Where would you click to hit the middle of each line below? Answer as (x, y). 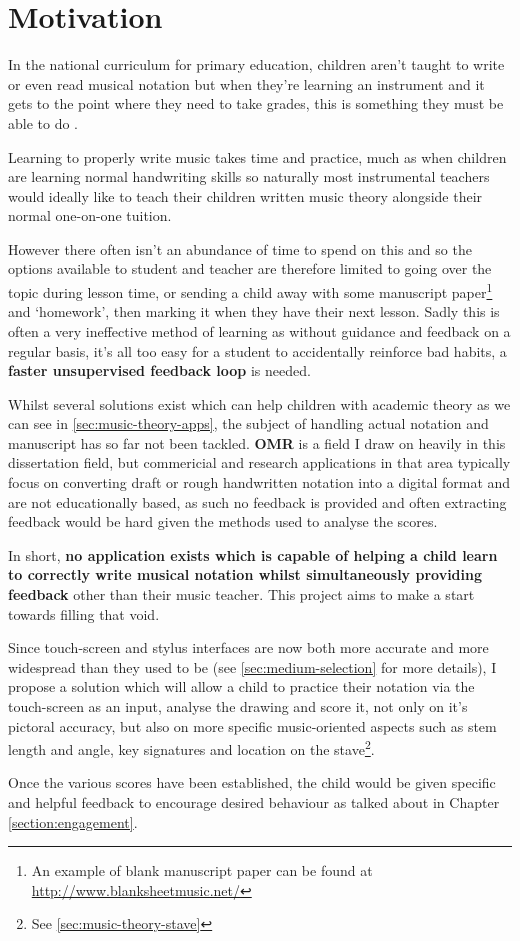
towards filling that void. (84, 613)
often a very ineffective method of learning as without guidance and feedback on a (259, 330)
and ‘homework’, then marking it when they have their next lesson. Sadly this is (254, 311)
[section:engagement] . (73, 821)
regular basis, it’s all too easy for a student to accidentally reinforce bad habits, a (257, 350)
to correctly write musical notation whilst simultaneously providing (245, 574)
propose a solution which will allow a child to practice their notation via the (241, 686)
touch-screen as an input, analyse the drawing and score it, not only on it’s (238, 706)
